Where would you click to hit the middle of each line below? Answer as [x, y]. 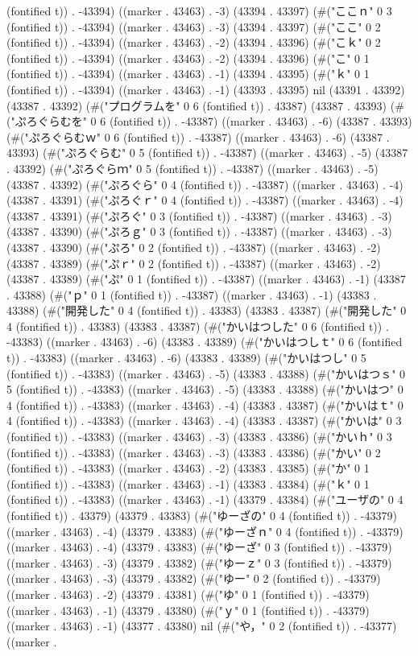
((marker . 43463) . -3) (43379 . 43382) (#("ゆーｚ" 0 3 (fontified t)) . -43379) [199, 562]
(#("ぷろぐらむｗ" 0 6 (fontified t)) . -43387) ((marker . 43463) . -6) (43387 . [198, 136]
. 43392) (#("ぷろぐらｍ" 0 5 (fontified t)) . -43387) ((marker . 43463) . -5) [192, 168]
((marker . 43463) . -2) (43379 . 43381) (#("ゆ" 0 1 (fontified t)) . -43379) [188, 594]
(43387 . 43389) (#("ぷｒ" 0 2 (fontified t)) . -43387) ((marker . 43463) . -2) [194, 263]
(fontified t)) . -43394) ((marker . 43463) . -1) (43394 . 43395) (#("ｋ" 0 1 [188, 74]
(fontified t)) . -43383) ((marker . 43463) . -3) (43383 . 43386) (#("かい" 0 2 [194, 452]
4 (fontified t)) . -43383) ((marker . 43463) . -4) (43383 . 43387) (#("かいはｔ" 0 [205, 404]
